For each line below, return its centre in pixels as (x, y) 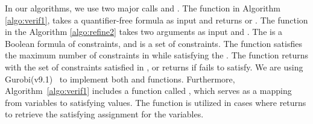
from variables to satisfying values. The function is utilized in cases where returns (156, 102)
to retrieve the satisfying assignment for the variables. (104, 114)
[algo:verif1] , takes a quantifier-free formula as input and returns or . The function (156, 20)
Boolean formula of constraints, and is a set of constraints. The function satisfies (153, 43)
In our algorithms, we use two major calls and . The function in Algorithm (143, 8)
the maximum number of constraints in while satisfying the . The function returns (157, 55)
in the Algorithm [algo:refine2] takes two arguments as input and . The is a (144, 32)
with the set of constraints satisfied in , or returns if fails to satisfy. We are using (154, 67)
